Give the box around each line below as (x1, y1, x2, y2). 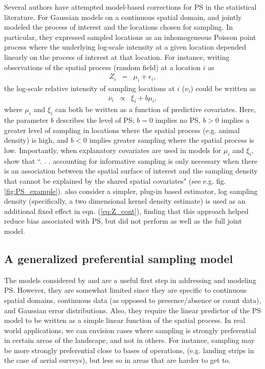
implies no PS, (155, 115, 201, 125)
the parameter (4, 115, 49, 125)
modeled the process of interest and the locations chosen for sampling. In (4, 21, 233, 32)
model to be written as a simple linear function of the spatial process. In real (4, 315, 246, 325)
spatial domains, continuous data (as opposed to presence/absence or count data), (4, 294, 261, 305)
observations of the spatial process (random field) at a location (4, 61, 201, 72)
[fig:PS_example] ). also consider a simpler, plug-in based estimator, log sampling (4, 185, 258, 196)
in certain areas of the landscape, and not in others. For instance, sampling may (4, 335, 255, 345)
